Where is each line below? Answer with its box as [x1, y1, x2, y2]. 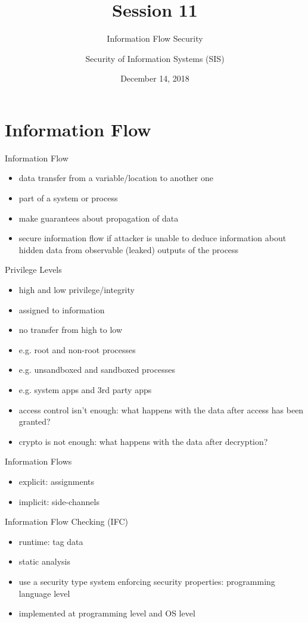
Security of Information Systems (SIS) [85, 52, 225, 64]
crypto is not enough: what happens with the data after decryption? [18, 435, 268, 447]
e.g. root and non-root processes [18, 343, 136, 356]
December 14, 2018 [120, 72, 189, 85]
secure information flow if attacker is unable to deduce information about [18, 232, 287, 244]
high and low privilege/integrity [18, 284, 135, 295]
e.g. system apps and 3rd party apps [18, 383, 152, 395]
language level [18, 587, 70, 599]
